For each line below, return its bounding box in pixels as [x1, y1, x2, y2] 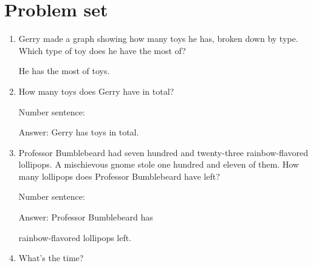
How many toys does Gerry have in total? [18, 84, 174, 97]
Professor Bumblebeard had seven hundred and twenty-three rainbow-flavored [18, 146, 308, 159]
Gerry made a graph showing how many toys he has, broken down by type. [18, 32, 298, 45]
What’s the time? [18, 251, 84, 264]
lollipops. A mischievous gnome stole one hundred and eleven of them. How [18, 158, 299, 171]
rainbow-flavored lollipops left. [18, 231, 132, 244]
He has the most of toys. [18, 64, 110, 77]
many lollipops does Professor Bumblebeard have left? [18, 169, 220, 182]
